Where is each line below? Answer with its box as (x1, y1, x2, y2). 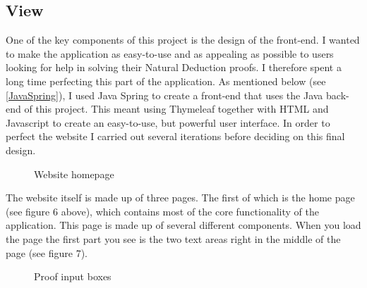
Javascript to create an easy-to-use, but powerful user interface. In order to (6, 115, 330, 130)
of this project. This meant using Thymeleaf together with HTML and (24, 101, 329, 116)
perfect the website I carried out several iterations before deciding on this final (6, 129, 345, 144)
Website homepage (34, 166, 114, 181)
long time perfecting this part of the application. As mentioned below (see (6, 73, 326, 88)
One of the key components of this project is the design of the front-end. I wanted (6, 32, 360, 47)
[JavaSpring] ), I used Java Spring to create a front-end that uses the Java (6, 87, 323, 102)
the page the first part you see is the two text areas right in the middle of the (6, 231, 341, 246)
